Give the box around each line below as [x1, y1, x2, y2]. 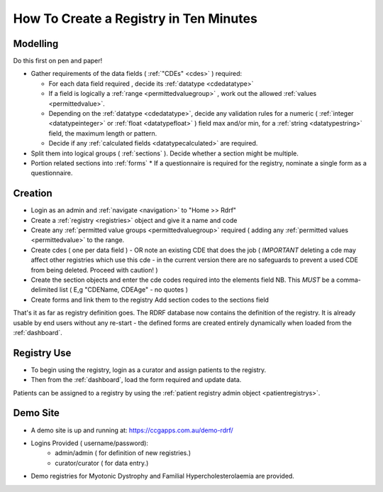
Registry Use [13, 346, 72, 359]
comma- [335, 275, 362, 284]
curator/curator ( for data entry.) [55, 459, 149, 467]
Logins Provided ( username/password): [30, 439, 149, 447]
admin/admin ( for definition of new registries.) [55, 449, 191, 457]
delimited [30, 285, 58, 294]
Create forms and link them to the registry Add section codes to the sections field [30, 295, 270, 304]
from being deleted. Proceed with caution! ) [30, 266, 159, 274]
